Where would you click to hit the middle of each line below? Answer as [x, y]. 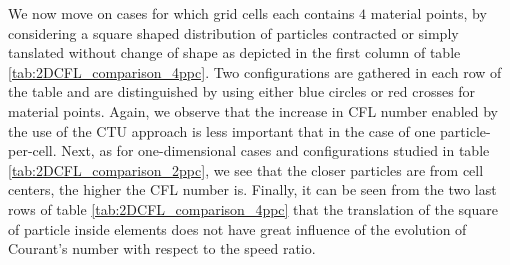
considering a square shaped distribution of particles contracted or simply [233, 32]
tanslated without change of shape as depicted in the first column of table [234, 52]
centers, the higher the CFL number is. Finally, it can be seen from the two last [252, 189]
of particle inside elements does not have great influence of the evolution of [237, 228]
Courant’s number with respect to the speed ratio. [162, 248]
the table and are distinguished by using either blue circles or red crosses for [242, 91]
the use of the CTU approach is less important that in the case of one [222, 130]
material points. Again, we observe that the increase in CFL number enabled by [253, 110]
